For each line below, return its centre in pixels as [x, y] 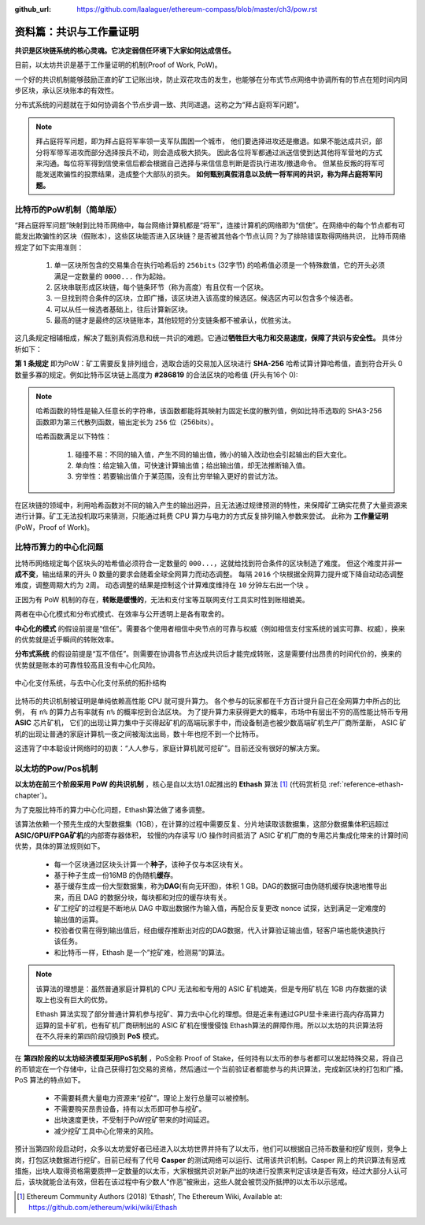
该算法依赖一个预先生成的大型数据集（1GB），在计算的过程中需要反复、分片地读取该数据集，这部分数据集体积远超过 [202, 824]
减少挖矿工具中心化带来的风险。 [105, 1131]
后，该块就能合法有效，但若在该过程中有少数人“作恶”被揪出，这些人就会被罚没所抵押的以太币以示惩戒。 [183, 1182]
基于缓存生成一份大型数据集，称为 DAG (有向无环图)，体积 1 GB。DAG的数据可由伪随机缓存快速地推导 [217, 886]
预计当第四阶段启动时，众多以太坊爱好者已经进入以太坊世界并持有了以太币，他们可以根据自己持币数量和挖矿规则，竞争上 [211, 1149]
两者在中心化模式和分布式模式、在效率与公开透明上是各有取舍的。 [121, 614]
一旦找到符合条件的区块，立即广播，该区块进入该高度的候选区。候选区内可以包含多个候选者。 [205, 298]
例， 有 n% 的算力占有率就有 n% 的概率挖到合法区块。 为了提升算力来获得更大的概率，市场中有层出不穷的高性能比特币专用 [211, 712]
